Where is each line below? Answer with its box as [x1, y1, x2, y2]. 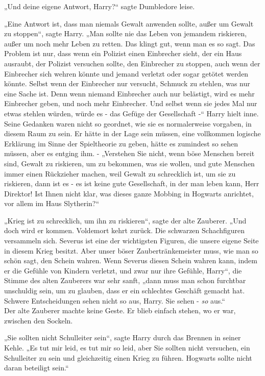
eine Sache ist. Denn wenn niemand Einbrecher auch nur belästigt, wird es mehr [4, 88, 255, 98]
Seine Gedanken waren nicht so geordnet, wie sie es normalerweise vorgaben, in [4, 118, 252, 129]
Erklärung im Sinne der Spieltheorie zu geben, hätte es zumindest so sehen [4, 138, 238, 148]
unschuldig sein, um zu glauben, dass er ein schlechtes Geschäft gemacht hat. [4, 285, 245, 296]
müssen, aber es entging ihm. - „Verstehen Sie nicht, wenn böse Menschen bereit [4, 148, 255, 159]
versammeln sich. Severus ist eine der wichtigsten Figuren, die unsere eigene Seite [4, 235, 259, 246]
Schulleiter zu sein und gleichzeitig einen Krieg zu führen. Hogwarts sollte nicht [4, 352, 252, 363]
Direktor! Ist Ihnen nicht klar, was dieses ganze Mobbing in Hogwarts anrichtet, [4, 188, 254, 198]
